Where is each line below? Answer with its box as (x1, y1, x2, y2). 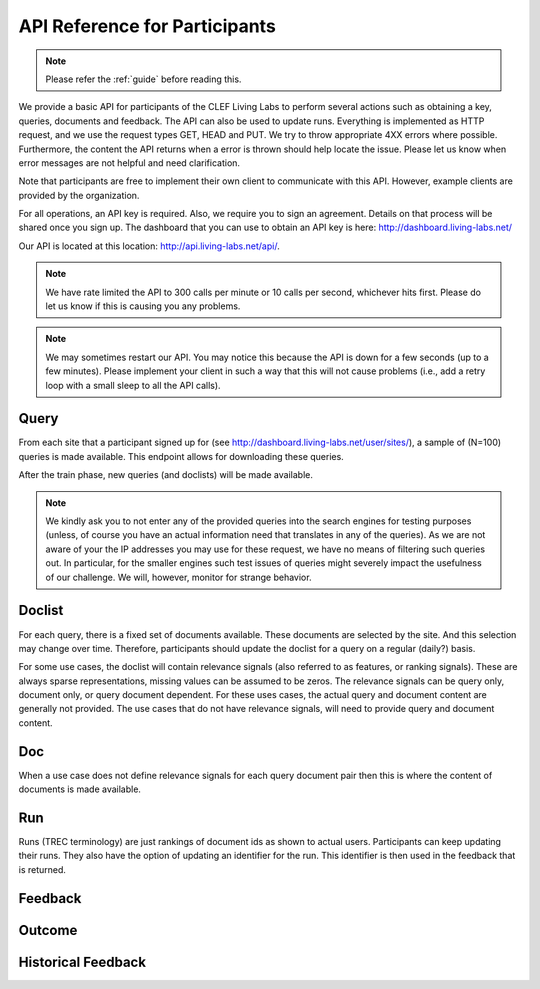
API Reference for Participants (18, 15, 277, 37)
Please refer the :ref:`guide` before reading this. (45, 73, 242, 85)
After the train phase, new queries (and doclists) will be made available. (18, 469, 314, 481)
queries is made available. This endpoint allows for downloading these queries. (18, 450, 344, 462)
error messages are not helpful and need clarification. (18, 156, 240, 169)
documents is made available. (18, 783, 142, 795)
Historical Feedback (18, 953, 147, 970)
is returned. (18, 863, 67, 875)
